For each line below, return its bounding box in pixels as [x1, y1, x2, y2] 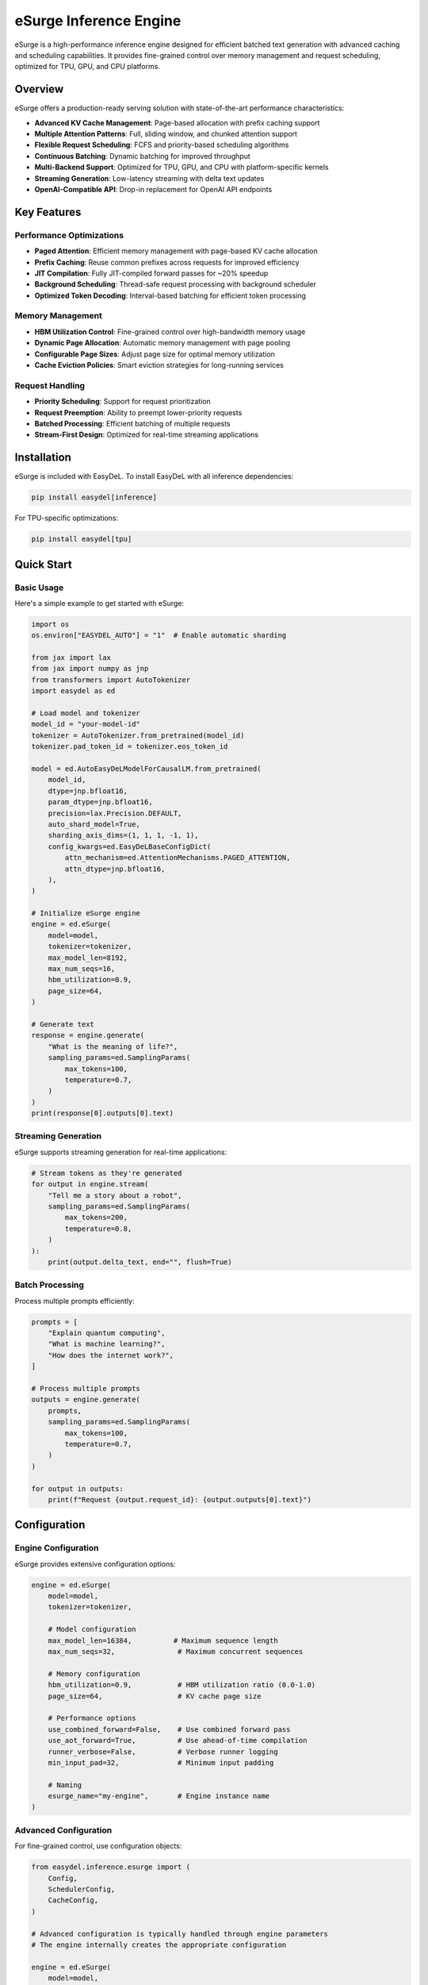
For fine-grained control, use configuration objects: [14, 1841, 182, 1851]
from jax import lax [31, 653, 111, 662]
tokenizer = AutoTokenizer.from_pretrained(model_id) [31, 730, 245, 740]
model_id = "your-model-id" [31, 719, 140, 729]
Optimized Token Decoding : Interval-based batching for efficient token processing [34, 291, 307, 300]
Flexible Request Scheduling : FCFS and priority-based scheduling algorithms [34, 140, 289, 150]
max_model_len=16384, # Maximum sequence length [48, 1636, 278, 1645]
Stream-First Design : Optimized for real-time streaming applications [34, 430, 259, 440]
